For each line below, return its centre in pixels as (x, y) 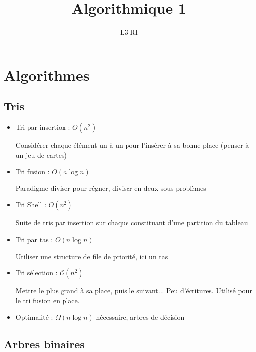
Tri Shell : (31, 205)
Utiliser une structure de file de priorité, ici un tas (92, 256)
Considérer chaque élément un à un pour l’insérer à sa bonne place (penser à (132, 145)
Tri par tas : (34, 239)
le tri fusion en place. (48, 300)
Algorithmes (47, 74)
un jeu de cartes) (41, 154)
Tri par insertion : (43, 127)
